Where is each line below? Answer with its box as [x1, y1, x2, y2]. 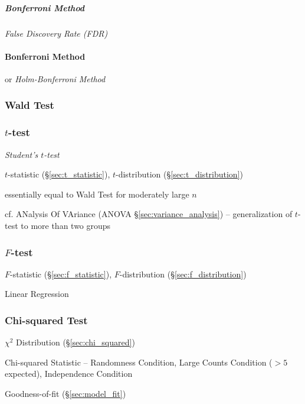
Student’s [5, 148, 38, 160]
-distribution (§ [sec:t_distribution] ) [116, 168, 243, 180]
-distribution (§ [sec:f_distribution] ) [119, 267, 247, 280]
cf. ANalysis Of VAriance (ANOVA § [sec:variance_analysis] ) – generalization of [5, 208, 293, 220]
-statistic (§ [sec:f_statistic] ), [10, 267, 112, 280]
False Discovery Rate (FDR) [5, 27, 108, 39]
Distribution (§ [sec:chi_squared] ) [16, 336, 135, 348]
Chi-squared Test [5, 312, 88, 327]
